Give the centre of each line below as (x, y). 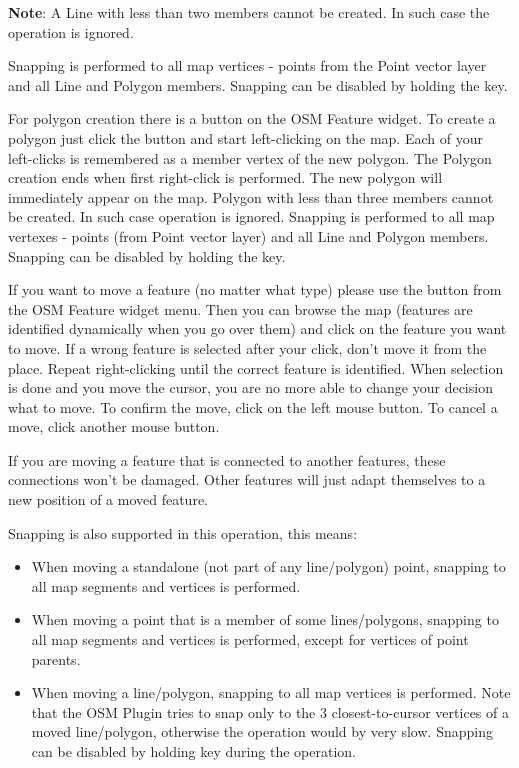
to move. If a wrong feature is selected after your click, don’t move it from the (247, 347)
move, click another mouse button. (114, 426)
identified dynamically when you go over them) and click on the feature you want (257, 328)
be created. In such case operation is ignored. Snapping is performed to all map (251, 216)
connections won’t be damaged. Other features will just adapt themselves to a (247, 479)
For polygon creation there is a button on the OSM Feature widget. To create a (252, 118)
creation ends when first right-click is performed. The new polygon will (225, 177)
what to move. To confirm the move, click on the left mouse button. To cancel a (253, 406)
